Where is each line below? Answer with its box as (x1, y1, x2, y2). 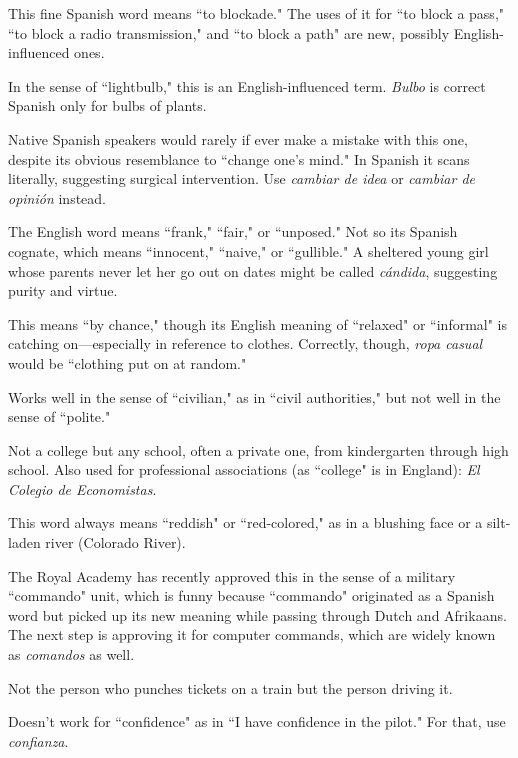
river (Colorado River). (45, 532, 186, 553)
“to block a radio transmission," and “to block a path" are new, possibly (8, 22, 450, 43)
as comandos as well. (8, 644, 135, 665)
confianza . (8, 730, 69, 751)
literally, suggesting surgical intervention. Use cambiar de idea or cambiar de (8, 168, 476, 189)
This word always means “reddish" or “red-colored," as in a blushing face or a (8, 512, 483, 533)
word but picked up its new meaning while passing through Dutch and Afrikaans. (8, 604, 507, 625)
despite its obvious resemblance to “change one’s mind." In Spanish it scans (8, 148, 470, 169)
